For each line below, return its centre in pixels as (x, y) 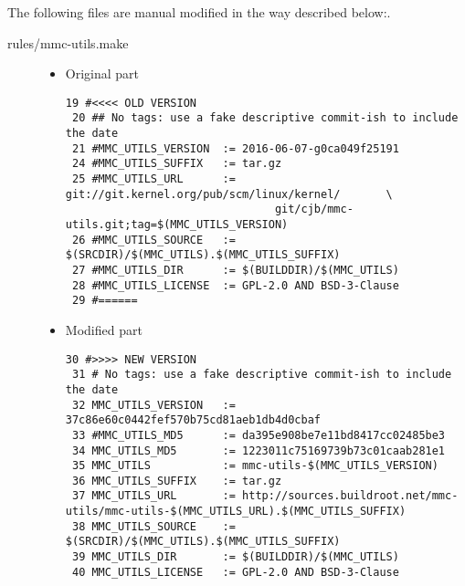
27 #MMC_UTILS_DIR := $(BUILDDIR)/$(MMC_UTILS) (235, 270)
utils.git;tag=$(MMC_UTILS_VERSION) (177, 225)
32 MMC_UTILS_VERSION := (153, 405)
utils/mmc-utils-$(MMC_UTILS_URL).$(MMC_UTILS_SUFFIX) (236, 512)
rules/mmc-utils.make (68, 42)
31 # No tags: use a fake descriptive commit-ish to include (262, 375)
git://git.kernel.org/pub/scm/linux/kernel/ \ (229, 194)
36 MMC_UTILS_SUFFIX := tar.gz (177, 481)
